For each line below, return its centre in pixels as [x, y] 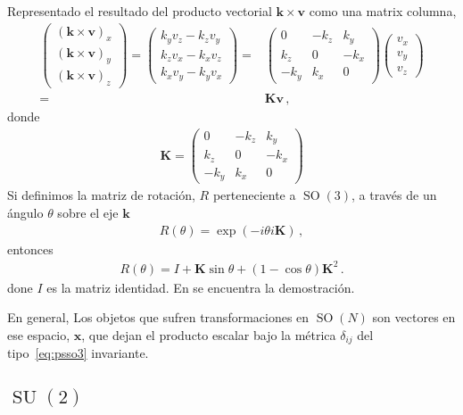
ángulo [25, 212]
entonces [30, 249]
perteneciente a [254, 195]
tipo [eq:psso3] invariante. [78, 353]
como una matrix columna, [383, 11]
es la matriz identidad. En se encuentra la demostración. [201, 287]
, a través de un [394, 195]
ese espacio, [39, 334]
